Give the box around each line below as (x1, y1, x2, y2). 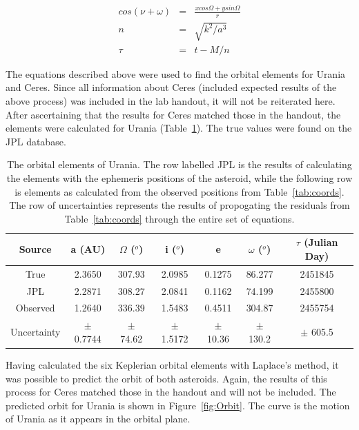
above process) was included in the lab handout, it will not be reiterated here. (6, 93, 336, 107)
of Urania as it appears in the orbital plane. (6, 411, 191, 426)
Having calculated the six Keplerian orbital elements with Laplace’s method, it (6, 357, 339, 371)
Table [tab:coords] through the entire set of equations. (64, 211, 295, 225)
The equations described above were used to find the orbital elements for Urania (6, 66, 346, 81)
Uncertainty (10, 325, 61, 339)
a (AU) (70, 242, 106, 256)
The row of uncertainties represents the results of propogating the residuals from (9, 198, 350, 212)
